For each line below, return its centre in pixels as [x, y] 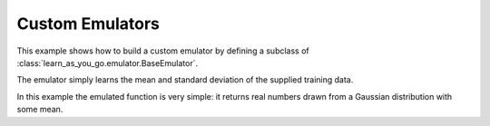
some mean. [40, 110]
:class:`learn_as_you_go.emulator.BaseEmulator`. [108, 63]
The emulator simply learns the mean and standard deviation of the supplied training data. [185, 80]
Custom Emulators [88, 24]
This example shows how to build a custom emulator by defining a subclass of [163, 51]
